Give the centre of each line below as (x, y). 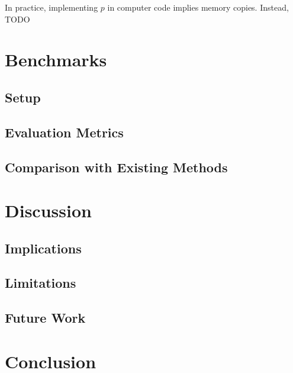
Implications (43, 248)
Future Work (45, 318)
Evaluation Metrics (64, 132)
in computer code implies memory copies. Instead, (198, 7)
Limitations (41, 283)
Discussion (48, 210)
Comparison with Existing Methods (116, 167)
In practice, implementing (51, 7)
